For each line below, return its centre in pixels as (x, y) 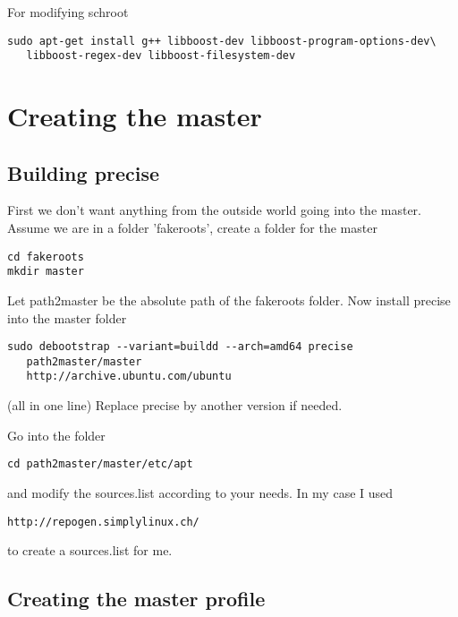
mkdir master (46, 272)
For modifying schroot (68, 12)
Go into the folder (56, 435)
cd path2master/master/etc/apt (100, 464)
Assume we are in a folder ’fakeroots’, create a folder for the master (192, 228)
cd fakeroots (46, 257)
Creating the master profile (136, 599)
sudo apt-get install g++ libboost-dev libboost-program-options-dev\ (222, 41)
